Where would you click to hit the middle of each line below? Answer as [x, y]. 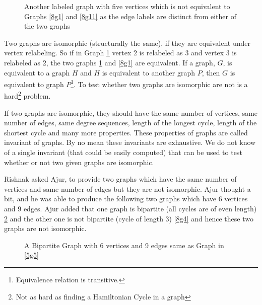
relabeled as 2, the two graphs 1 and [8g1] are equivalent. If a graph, [110, 62]
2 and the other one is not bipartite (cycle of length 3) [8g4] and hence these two [129, 218]
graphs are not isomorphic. [45, 228]
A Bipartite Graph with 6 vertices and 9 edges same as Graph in [124, 245]
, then [211, 72]
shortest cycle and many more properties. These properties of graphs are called [126, 132]
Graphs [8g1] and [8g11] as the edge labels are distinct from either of [130, 16]
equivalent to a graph [37, 72]
